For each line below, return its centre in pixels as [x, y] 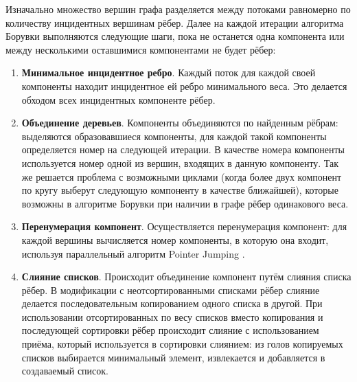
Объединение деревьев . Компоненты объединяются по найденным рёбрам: [180, 123]
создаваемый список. [65, 371]
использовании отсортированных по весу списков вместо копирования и [172, 316]
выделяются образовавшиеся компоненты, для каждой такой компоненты [174, 136]
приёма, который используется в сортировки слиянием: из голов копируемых [182, 344]
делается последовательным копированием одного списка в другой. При [172, 303]
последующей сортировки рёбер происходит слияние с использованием [170, 330]
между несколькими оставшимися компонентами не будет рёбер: [141, 49]
